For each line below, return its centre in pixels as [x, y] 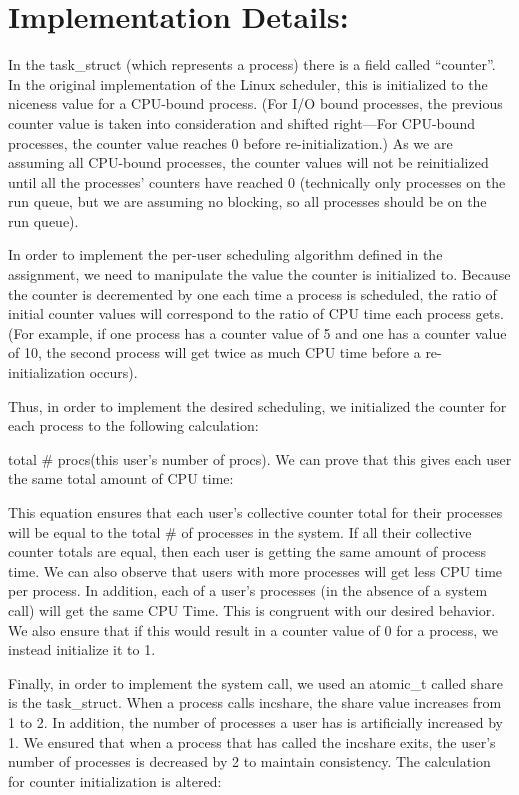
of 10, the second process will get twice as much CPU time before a [214, 352]
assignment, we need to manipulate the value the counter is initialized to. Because [259, 274]
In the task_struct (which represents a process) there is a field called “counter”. [252, 64]
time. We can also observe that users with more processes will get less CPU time [255, 570]
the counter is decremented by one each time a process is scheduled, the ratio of [252, 293]
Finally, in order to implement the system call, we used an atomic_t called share [255, 682]
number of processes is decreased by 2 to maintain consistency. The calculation [249, 761]
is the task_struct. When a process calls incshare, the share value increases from [255, 702]
